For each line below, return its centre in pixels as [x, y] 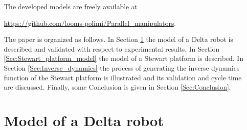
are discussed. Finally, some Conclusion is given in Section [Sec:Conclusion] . [117, 87]
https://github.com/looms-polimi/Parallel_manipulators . [90, 23]
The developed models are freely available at [71, 6]
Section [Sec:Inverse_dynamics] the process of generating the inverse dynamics [122, 67]
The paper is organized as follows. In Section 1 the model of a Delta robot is [119, 39]
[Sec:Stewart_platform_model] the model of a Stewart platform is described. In [124, 58]
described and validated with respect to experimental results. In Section [112, 48]
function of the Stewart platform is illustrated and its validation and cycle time [123, 77]
